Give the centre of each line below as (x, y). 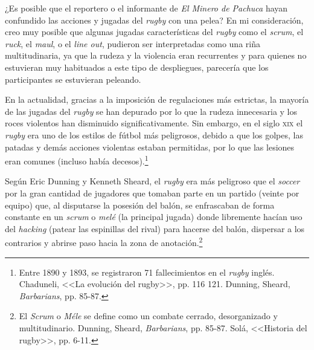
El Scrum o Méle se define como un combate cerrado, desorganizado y (148, 316)
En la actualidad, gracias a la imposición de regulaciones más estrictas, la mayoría (157, 99)
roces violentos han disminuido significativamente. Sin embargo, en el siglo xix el (154, 123)
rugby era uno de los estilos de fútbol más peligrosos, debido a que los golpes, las (154, 134)
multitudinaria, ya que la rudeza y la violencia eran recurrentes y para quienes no (156, 55)
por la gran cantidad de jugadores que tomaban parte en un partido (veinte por (152, 193)
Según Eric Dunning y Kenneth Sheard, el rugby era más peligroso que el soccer (152, 181)
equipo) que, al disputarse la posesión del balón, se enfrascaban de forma (140, 205)
